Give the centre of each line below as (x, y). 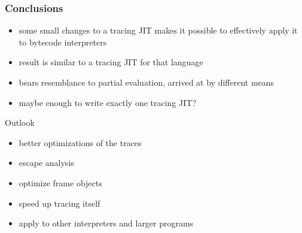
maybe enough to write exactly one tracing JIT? (107, 102)
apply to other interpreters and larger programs (106, 223)
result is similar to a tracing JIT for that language (111, 62)
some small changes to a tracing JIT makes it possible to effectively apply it (158, 30)
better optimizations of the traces (80, 142)
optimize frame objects (60, 182)
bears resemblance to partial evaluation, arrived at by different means (147, 82)
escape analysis (46, 163)
